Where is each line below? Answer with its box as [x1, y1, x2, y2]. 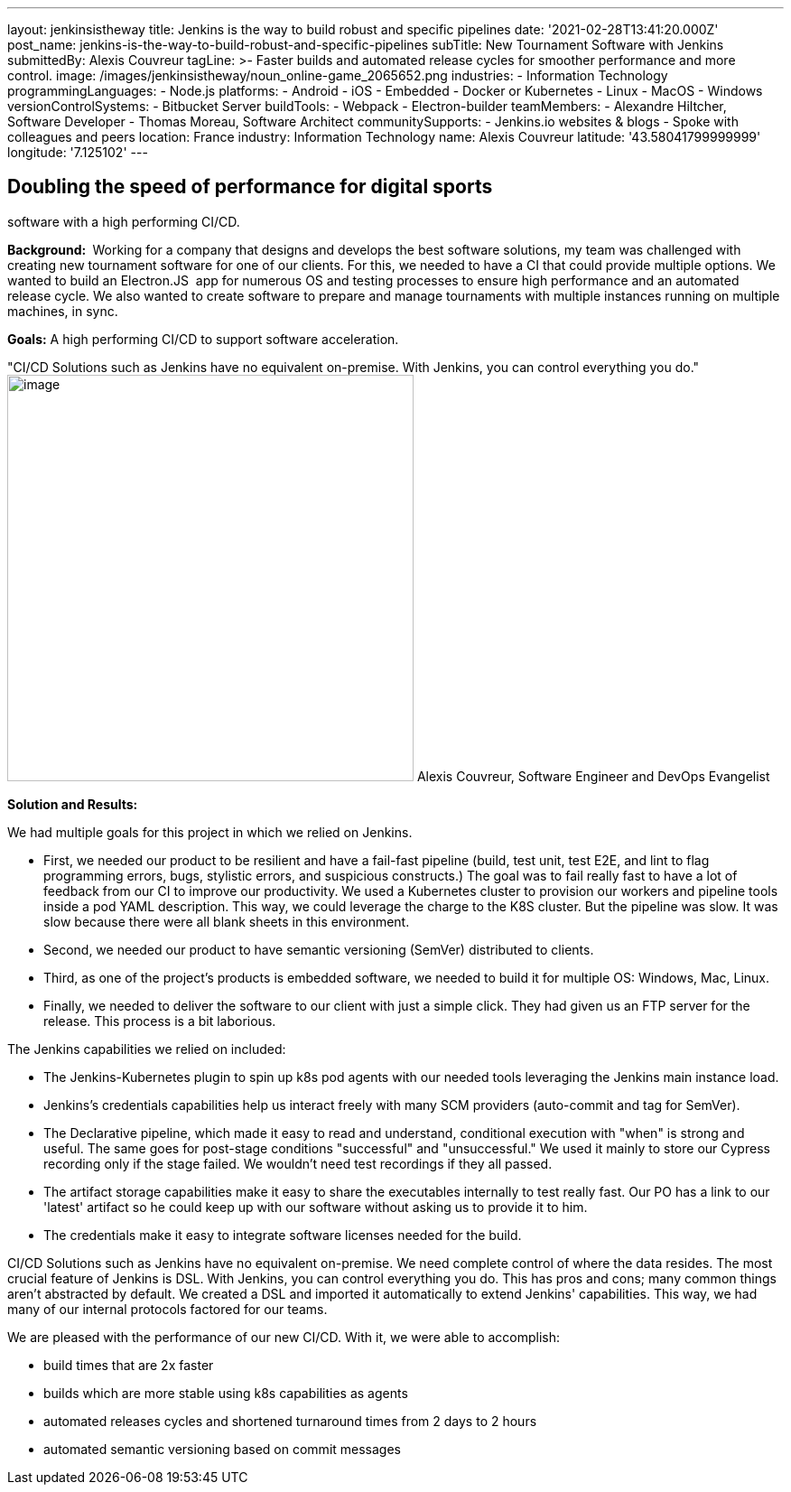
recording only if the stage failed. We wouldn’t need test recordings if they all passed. [43, 1155, 553, 1171]
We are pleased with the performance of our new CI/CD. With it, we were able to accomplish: [7, 1329, 561, 1345]
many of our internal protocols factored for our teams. [7, 1301, 328, 1317]
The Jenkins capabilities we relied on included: [7, 1040, 286, 1057]
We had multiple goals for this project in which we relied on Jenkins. [7, 824, 413, 840]
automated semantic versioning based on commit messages [43, 1441, 401, 1457]
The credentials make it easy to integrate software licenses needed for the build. [43, 1226, 522, 1243]
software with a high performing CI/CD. [7, 213, 240, 229]
